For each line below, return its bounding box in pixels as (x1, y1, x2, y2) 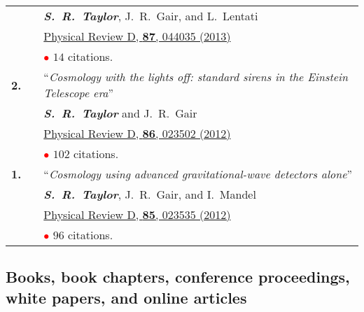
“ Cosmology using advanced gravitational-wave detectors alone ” (43, 166, 353, 182)
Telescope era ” (43, 85, 114, 101)
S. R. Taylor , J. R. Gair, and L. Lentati (43, 8, 258, 24)
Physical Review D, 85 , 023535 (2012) (43, 206, 231, 222)
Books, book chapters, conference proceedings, (6, 266, 350, 288)
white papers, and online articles (6, 286, 247, 308)
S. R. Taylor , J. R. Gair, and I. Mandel (43, 186, 256, 202)
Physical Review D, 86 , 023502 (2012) (43, 125, 231, 141)
